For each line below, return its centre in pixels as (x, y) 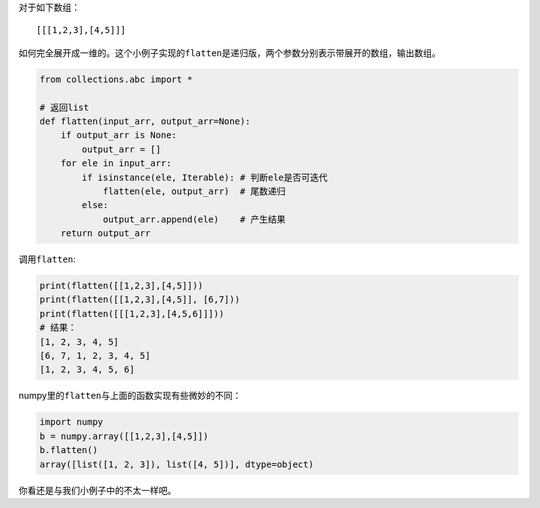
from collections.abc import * (116, 79)
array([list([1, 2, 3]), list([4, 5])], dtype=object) (176, 464)
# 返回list (64, 107)
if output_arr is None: (118, 135)
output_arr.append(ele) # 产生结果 (194, 219)
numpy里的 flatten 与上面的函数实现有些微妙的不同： (130, 396)
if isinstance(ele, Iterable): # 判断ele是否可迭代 (205, 177)
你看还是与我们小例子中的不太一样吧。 (97, 490)
